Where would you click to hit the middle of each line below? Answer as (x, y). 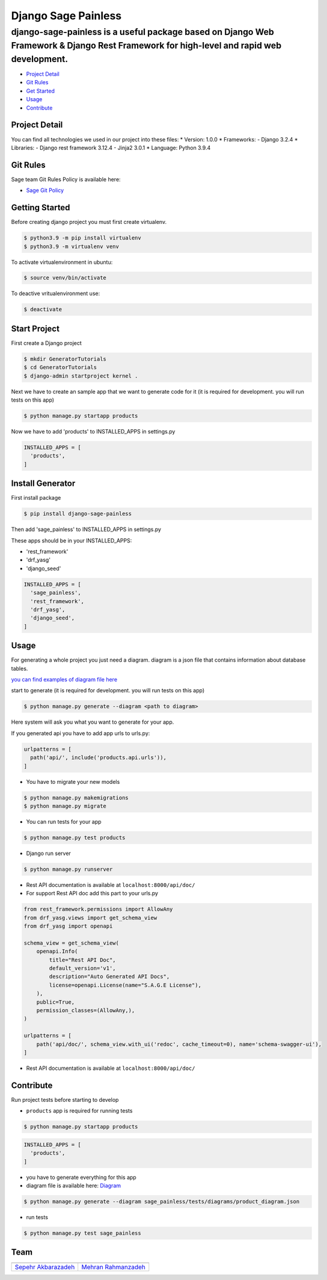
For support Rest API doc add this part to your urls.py (92, 893)
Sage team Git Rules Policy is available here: (66, 179)
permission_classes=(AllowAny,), (86, 1010)
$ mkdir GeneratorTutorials (65, 359)
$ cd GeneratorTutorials (60, 368)
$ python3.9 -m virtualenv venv (72, 246)
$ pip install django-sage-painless (78, 514)
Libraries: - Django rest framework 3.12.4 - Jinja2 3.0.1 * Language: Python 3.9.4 (111, 148)
